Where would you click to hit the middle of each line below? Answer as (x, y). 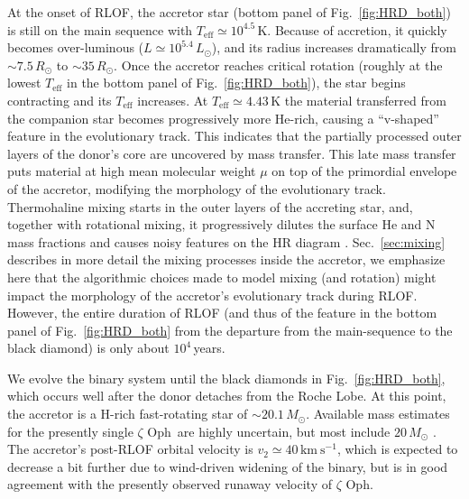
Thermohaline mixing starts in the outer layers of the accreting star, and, (210, 206)
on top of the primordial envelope (364, 171)
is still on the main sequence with (100, 29)
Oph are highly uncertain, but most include (269, 431)
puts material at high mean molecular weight (132, 171)
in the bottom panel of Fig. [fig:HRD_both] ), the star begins (236, 83)
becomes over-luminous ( (76, 47)
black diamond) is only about (88, 348)
